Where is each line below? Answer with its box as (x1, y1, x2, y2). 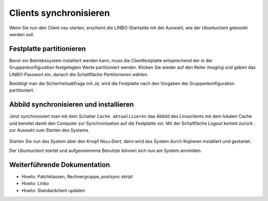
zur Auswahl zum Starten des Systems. (9, 127, 90, 133)
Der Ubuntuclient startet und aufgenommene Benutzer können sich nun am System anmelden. (9, 148, 202, 153)
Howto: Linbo (21, 181, 49, 187)
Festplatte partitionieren (9, 45, 86, 53)
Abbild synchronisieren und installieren (9, 100, 134, 109)
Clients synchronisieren (9, 7, 110, 18)
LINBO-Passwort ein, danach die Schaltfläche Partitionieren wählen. (9, 71, 148, 77)
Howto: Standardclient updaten (21, 187, 85, 193)
